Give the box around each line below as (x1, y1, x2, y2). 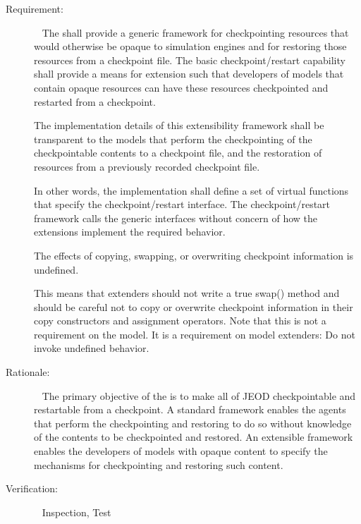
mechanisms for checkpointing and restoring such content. (34, 457, 283, 472)
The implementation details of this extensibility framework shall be (34, 118, 324, 133)
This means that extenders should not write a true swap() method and (34, 286, 340, 300)
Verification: (6, 481, 58, 496)
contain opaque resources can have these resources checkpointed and (34, 80, 329, 95)
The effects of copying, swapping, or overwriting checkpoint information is (34, 248, 354, 262)
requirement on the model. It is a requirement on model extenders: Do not (34, 327, 355, 341)
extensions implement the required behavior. (34, 224, 226, 239)
